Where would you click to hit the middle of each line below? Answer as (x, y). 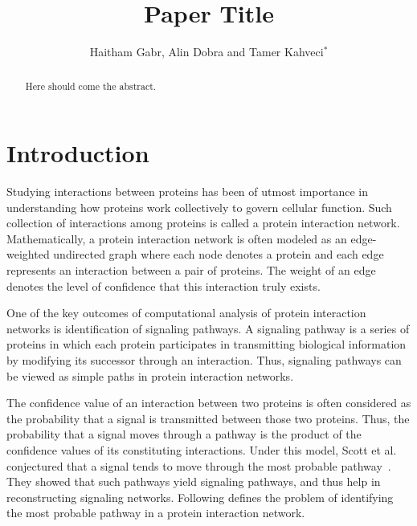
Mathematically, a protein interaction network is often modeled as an (177, 238)
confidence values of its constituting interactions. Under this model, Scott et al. (202, 450)
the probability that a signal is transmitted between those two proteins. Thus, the (208, 418)
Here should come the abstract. (91, 86)
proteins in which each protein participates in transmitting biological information (206, 344)
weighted (28, 254)
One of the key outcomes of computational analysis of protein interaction (186, 313)
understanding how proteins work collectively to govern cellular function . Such (199, 207)
